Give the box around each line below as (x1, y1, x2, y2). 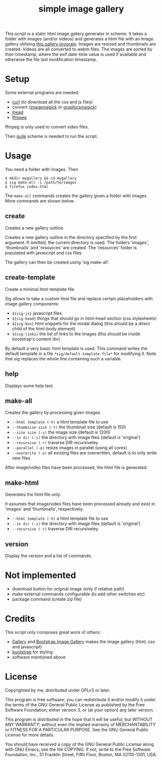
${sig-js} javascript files (12, 310, 62, 316)
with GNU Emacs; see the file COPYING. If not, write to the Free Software (5, 746, 151, 752)
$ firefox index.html (5, 185, 49, 189)
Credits (5, 613, 35, 625)
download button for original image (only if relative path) (12, 586, 125, 592)
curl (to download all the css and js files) (12, 99, 93, 105)
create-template (5, 273, 56, 282)
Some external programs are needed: (5, 90, 80, 96)
